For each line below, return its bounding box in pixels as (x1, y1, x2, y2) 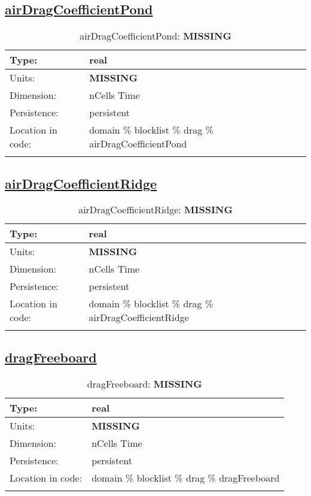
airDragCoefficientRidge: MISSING (78, 202, 233, 217)
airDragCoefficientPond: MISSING (80, 29, 231, 43)
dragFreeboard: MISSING (87, 376, 202, 391)
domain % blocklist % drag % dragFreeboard (92, 470, 280, 485)
